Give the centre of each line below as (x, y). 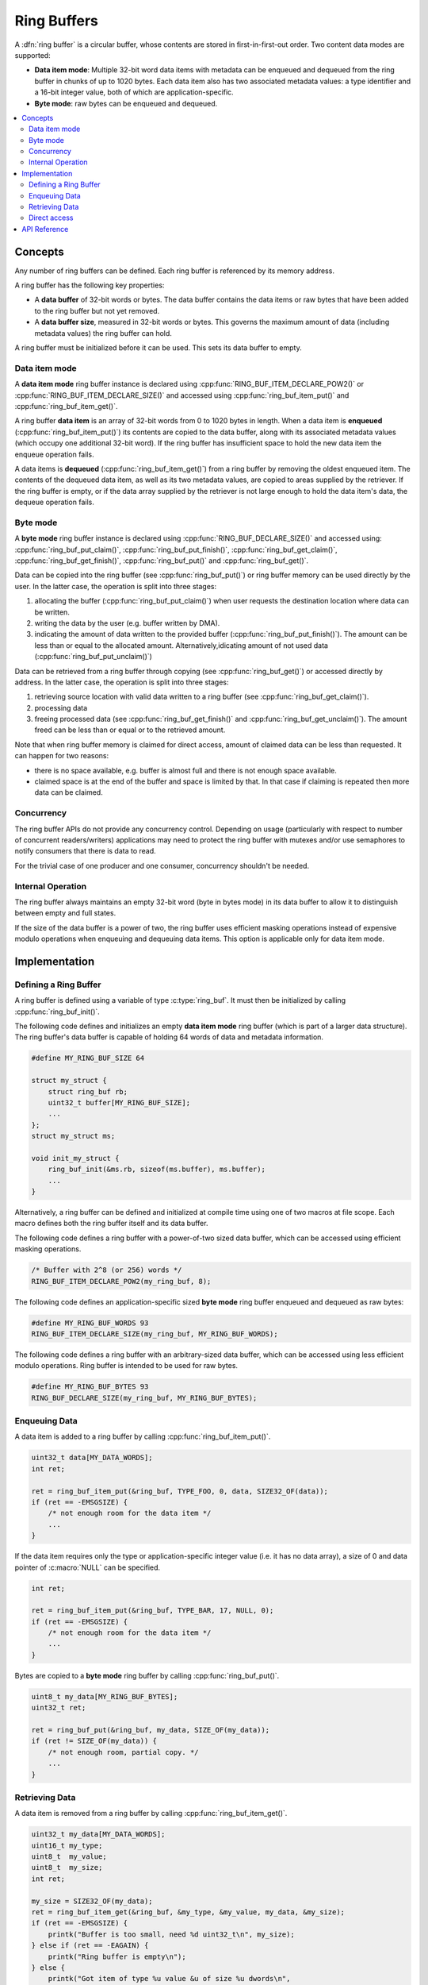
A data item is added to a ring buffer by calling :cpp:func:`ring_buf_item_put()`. (143, 1436)
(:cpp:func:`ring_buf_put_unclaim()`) (93, 657)
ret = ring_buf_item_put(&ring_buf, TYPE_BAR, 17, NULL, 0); (153, 1611)
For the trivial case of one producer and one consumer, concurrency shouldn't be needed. (162, 865)
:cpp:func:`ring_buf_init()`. (57, 1012)
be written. (52, 612)
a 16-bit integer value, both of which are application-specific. (134, 92)
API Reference (45, 229)
